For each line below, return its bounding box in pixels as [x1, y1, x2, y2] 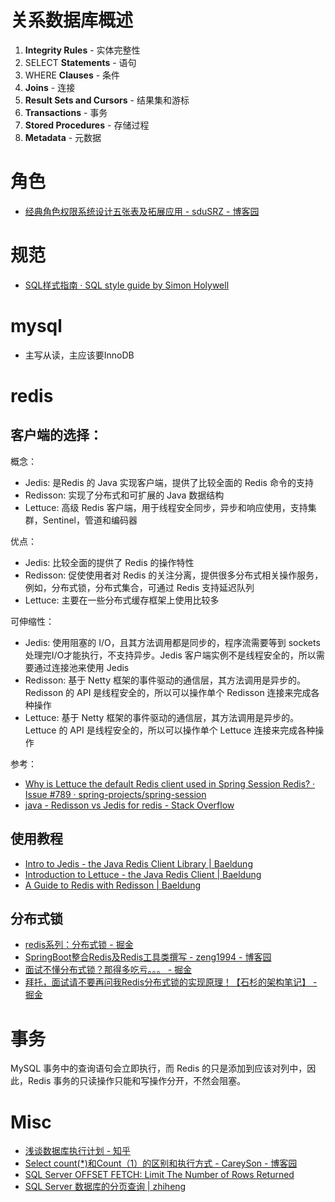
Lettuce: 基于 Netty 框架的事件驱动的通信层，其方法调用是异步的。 [24, 711, 300, 723]
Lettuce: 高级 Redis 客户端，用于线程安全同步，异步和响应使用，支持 [24, 501, 308, 513]
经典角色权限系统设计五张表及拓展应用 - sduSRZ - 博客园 [24, 205, 260, 217]
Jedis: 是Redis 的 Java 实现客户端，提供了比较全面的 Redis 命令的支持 [24, 476, 314, 488]
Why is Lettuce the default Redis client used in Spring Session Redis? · [24, 777, 316, 790]
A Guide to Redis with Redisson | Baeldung [24, 879, 202, 891]
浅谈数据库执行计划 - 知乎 [24, 1145, 132, 1157]
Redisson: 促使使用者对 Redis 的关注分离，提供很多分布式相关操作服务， [24, 569, 324, 581]
